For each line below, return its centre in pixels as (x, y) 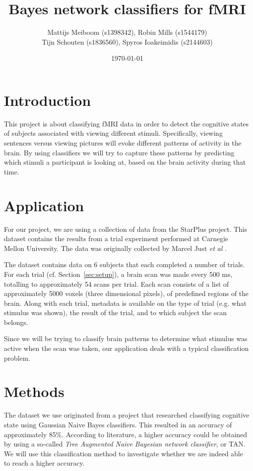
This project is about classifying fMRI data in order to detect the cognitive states (126, 123)
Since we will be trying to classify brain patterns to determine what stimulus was (126, 338)
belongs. (16, 322)
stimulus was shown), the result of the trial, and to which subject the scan (115, 312)
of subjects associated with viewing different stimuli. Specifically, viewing (113, 133)
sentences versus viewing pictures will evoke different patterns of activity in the (123, 143)
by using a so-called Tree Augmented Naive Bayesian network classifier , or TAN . (125, 444)
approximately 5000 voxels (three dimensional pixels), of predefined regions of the (126, 293)
